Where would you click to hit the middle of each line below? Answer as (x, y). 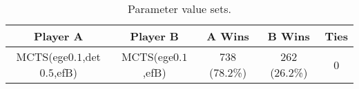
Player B (154, 36)
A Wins (228, 36)
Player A (59, 36)
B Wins (289, 36)
